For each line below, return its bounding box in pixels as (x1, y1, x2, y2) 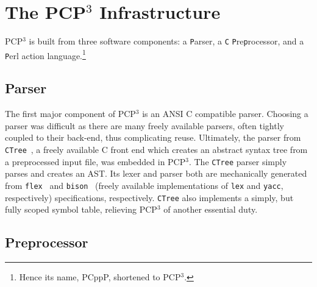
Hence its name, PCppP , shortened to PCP (19, 271, 181, 283)
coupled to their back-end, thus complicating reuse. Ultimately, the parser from (5, 131, 301, 144)
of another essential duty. (163, 203, 258, 216)
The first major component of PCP (5, 107, 136, 120)
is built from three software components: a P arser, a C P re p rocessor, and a (29, 35, 304, 48)
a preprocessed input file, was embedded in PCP (5, 155, 186, 168)
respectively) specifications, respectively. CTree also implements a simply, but (5, 191, 294, 204)
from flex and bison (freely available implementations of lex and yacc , (5, 179, 283, 191)
